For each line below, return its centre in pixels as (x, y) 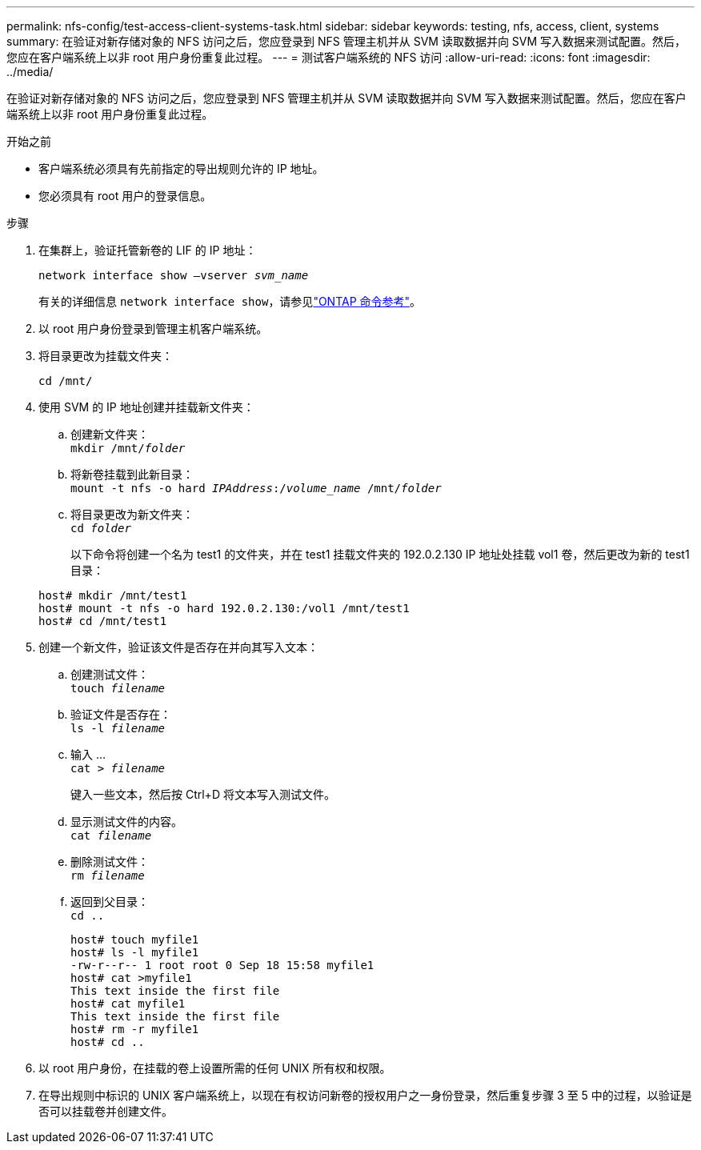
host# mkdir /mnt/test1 (113, 595)
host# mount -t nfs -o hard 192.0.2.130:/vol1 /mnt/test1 (224, 608)
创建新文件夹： (110, 434)
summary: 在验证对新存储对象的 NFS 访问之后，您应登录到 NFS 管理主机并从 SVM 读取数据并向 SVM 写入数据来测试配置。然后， (346, 41)
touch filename (118, 688)
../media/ (30, 72)
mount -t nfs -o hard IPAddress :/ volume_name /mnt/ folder (256, 488)
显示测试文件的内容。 (126, 821)
